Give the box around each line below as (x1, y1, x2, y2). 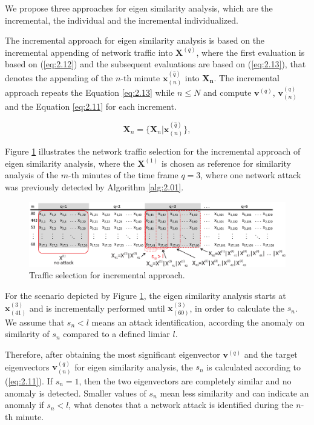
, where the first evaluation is (196, 45, 305, 58)
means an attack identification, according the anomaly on (91, 315, 305, 328)
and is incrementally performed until (29, 301, 165, 314)
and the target (244, 348, 298, 361)
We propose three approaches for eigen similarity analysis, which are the (5, 2, 273, 14)
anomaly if (5, 398, 44, 411)
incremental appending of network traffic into (5, 45, 173, 58)
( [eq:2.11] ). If (5, 374, 53, 387)
